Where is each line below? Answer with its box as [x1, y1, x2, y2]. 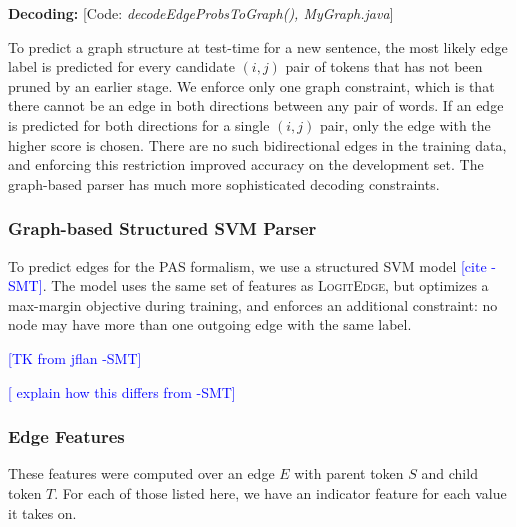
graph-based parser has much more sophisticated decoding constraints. [8, 173, 440, 194]
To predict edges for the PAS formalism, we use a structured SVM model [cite [8, 255, 487, 276]
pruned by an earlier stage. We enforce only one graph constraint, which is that [8, 75, 495, 96]
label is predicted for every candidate [8, 56, 235, 77]
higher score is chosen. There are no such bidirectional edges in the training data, [8, 134, 507, 155]
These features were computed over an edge [8, 463, 275, 484]
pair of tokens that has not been [285, 56, 483, 77]
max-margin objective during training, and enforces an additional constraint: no [8, 294, 498, 315]
